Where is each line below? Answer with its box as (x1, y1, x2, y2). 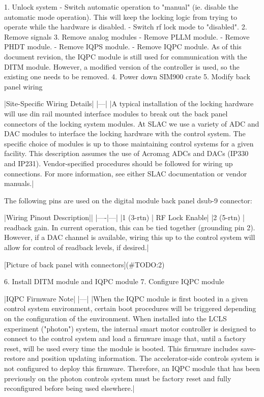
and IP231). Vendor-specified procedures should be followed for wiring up (4, 158, 233, 168)
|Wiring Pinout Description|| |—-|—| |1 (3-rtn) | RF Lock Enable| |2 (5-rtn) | (4, 212, 245, 223)
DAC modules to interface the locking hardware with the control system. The (4, 128, 246, 139)
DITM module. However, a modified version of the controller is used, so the (4, 61, 240, 72)
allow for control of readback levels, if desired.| (4, 242, 149, 253)
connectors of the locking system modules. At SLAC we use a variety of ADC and (4, 118, 259, 129)
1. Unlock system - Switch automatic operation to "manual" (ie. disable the (4, 2, 239, 12)
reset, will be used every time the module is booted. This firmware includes (4, 343, 239, 353)
